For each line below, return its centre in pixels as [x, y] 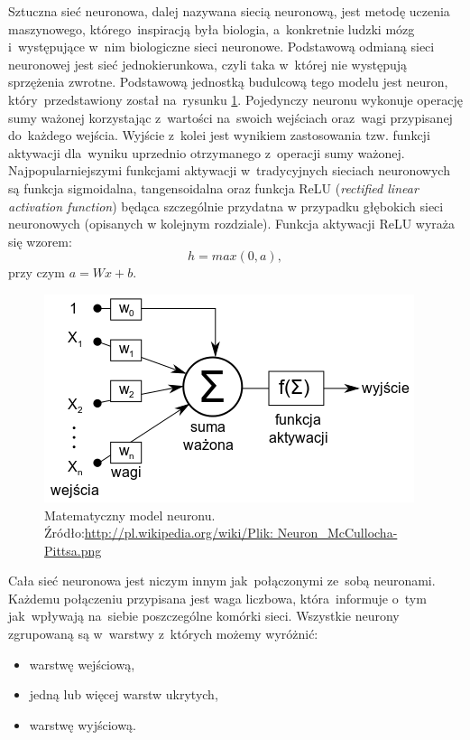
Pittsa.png [73, 550]
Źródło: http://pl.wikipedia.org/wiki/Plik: [159, 533]
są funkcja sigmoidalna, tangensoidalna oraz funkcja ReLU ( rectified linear [213, 187]
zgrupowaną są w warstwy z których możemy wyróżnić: [163, 634]
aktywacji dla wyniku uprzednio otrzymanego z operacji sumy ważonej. [207, 152]
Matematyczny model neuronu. [130, 515]
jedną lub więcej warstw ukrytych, [124, 694]
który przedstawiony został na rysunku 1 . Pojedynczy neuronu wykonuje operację [235, 99]
